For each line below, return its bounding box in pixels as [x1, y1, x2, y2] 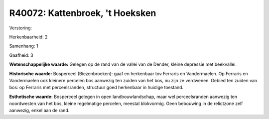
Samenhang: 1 [9, 43, 38, 49]
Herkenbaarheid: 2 [9, 34, 48, 40]
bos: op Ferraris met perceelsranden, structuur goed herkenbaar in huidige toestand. [9, 85, 184, 91]
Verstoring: [9, 25, 32, 31]
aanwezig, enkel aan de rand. [9, 108, 70, 114]
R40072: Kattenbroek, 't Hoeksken [9, 7, 156, 18]
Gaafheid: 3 [9, 52, 33, 58]
